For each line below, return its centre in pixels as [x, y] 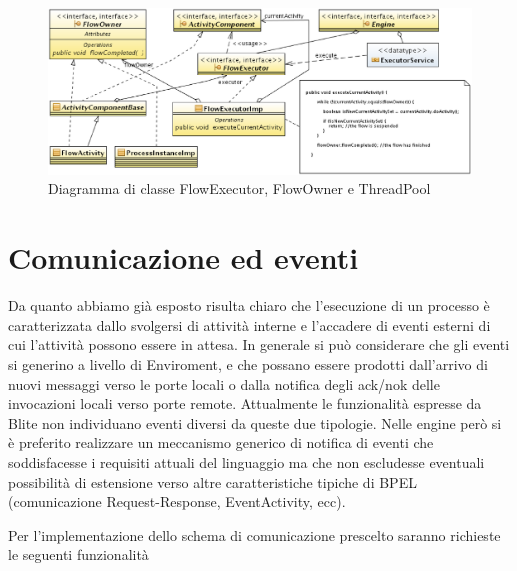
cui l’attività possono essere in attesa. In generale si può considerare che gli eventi [259, 344]
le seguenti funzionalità [78, 554]
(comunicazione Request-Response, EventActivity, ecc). [177, 501]
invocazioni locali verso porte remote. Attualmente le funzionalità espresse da [245, 403]
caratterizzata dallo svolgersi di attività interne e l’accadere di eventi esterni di [249, 324]
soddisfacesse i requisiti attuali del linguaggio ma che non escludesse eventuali [246, 461]
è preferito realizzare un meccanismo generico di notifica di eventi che [221, 442]
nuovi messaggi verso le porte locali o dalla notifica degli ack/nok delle [224, 383]
